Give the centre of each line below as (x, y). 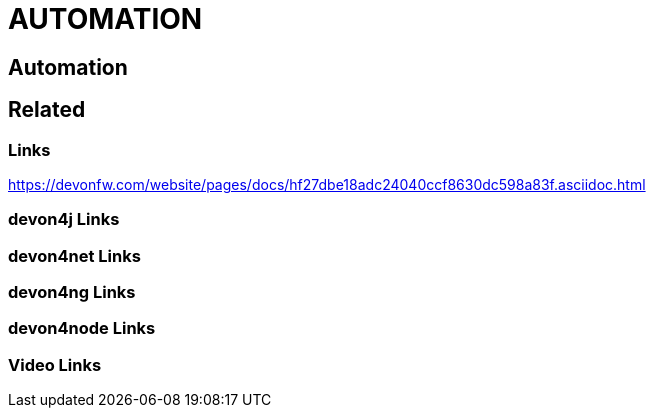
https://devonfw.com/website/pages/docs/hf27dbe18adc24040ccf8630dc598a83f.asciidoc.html (327, 184)
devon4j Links (64, 219)
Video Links (55, 364)
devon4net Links (74, 255)
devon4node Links (82, 328)
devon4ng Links (72, 292)
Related (47, 110)
